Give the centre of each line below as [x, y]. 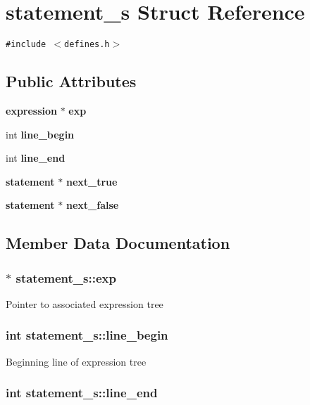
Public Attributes [71, 81]
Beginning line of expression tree [76, 361]
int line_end [36, 158]
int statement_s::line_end [82, 393]
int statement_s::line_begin [87, 335]
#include [26, 45]
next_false [92, 205]
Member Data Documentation [118, 243]
